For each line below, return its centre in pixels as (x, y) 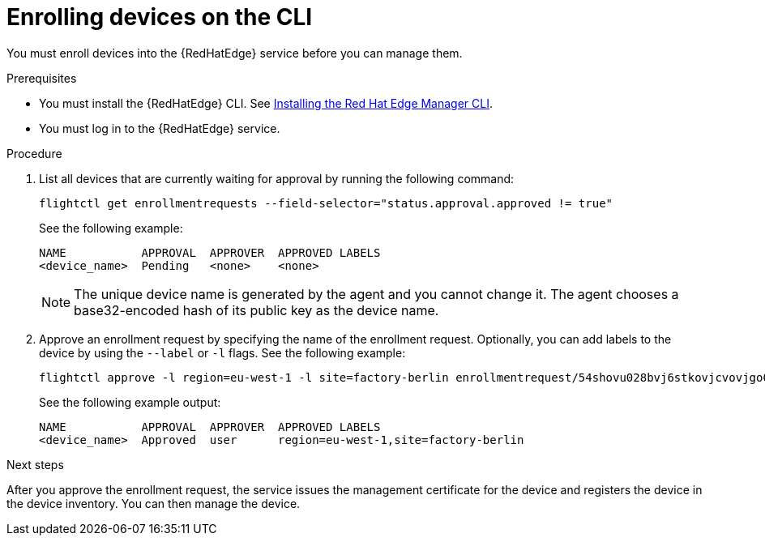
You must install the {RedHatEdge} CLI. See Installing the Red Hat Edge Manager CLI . (266, 103)
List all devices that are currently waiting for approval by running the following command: (277, 178)
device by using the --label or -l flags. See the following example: (222, 352)
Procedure (34, 153)
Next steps (35, 464)
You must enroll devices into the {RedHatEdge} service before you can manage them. (235, 53)
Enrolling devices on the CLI (160, 17)
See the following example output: (130, 402)
